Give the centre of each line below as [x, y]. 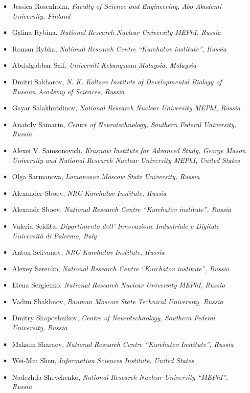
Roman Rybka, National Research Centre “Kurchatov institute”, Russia [119, 48]
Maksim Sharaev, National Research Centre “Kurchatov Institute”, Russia [123, 344]
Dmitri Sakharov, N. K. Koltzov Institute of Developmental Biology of [117, 81]
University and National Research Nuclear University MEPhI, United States [126, 160]
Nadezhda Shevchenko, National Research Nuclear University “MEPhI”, [120, 377]
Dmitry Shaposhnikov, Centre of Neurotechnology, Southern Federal [114, 318]
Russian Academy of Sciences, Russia [68, 91]
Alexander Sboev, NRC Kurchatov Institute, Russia [89, 193]
